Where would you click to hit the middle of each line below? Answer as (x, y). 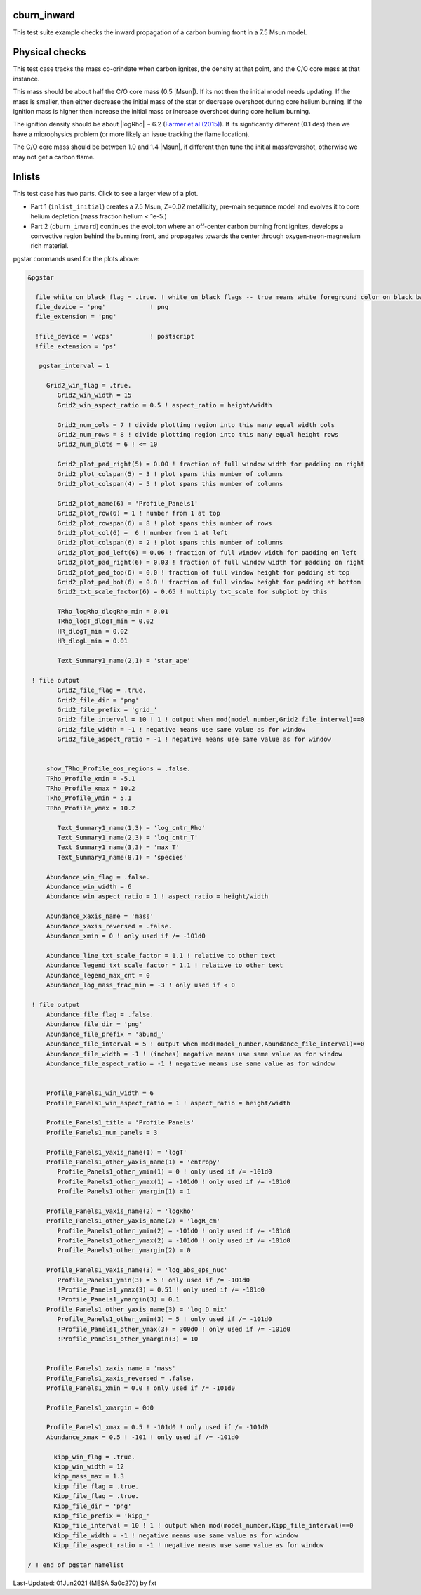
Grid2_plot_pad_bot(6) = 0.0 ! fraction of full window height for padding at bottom (209, 582)
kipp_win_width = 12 (89, 1467)
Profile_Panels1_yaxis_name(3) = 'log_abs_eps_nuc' (137, 1270)
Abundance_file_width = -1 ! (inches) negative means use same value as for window (194, 1054)
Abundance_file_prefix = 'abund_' (105, 1034)
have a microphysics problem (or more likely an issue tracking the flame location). (131, 134)
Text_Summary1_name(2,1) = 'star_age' (124, 661)
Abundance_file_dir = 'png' (94, 1024)
